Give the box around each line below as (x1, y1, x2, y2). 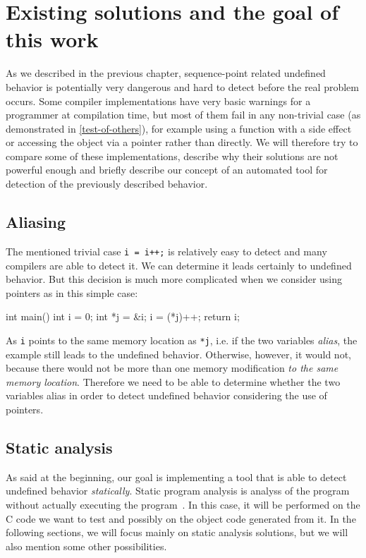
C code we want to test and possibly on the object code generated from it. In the (6, 511, 356, 526)
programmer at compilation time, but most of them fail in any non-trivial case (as (6, 107, 361, 122)
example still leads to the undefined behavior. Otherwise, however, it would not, (6, 346, 351, 361)
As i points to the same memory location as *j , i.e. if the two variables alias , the (6, 332, 358, 347)
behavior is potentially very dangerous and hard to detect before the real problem (6, 79, 359, 94)
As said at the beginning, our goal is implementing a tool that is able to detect (6, 469, 347, 484)
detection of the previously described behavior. (6, 176, 208, 191)
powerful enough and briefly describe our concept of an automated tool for (6, 162, 328, 177)
